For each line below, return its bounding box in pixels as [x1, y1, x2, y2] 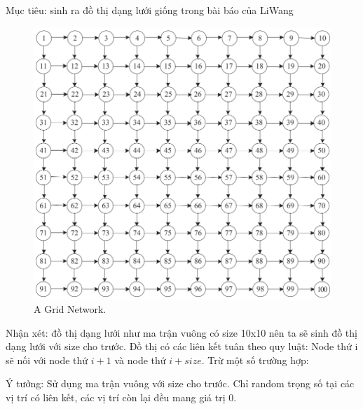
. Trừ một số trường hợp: [201, 352, 309, 367]
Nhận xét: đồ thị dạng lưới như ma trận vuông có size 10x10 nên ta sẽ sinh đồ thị [6, 325, 357, 340]
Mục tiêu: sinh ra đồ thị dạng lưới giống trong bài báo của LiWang [6, 3, 294, 17]
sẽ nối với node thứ [6, 352, 88, 367]
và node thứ [114, 352, 166, 367]
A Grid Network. [34, 302, 107, 316]
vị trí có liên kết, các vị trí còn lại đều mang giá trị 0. [6, 390, 237, 405]
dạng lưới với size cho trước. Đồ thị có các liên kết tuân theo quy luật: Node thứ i [6, 339, 358, 354]
